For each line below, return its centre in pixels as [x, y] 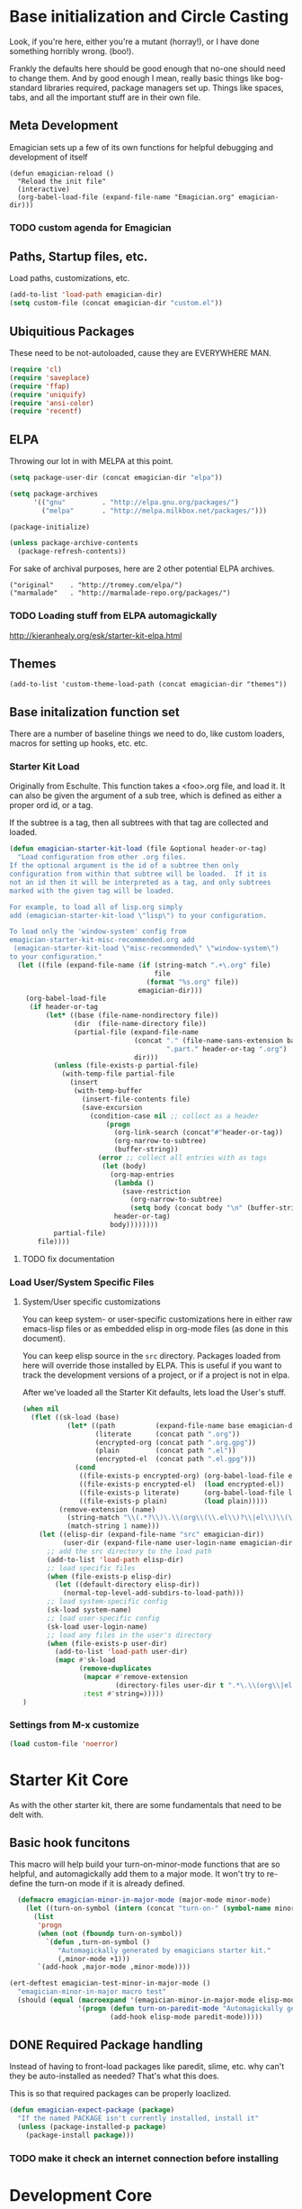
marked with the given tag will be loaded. [92, 891]
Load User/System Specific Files [82, 1282]
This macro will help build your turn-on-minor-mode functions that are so [145, 1864]
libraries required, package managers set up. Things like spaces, [164, 87]
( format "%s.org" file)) [193, 982]
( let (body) [124, 1166]
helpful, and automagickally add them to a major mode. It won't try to [137, 1874]
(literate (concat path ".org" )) [168, 1434]
